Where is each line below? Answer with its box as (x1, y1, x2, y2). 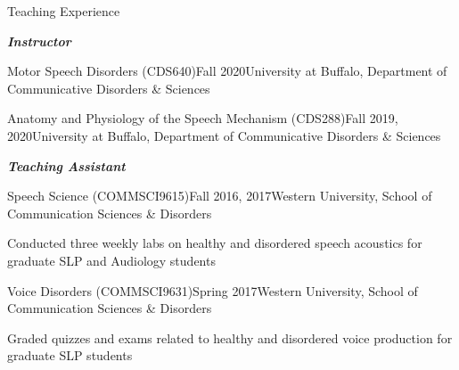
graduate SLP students (7, 346, 133, 365)
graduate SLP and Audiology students (7, 251, 216, 269)
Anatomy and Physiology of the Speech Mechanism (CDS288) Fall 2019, (7, 109, 398, 127)
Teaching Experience (7, 2, 120, 20)
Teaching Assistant (7, 156, 126, 175)
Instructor (7, 31, 71, 50)
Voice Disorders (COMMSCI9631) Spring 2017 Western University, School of (7, 281, 418, 300)
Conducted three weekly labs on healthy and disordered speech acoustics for (7, 234, 422, 252)
